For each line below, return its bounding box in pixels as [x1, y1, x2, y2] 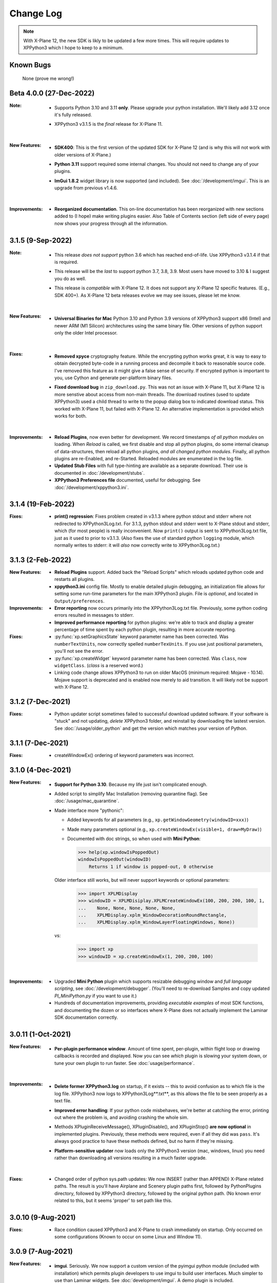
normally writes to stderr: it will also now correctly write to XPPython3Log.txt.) [54, 542, 220, 549]
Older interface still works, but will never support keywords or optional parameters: [54, 877, 230, 883]
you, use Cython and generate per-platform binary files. [54, 375, 173, 381]
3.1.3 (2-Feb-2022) [9, 555, 71, 564]
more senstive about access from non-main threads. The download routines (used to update [54, 391, 250, 397]
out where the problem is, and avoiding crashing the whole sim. [54, 1114, 189, 1121]
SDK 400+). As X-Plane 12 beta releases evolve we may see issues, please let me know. [54, 292, 241, 298]
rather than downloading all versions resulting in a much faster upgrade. [54, 1155, 207, 1161]
